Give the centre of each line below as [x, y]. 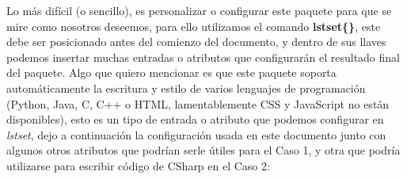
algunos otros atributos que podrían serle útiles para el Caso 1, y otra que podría [203, 150]
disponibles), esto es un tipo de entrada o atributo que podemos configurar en [195, 119]
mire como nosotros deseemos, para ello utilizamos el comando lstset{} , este [194, 26]
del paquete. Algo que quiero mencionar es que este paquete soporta [171, 72]
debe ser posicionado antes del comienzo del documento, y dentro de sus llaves [196, 42]
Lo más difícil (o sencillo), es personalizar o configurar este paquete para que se [199, 10]
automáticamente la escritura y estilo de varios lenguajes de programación [186, 88]
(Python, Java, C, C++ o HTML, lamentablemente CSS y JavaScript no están [198, 103]
